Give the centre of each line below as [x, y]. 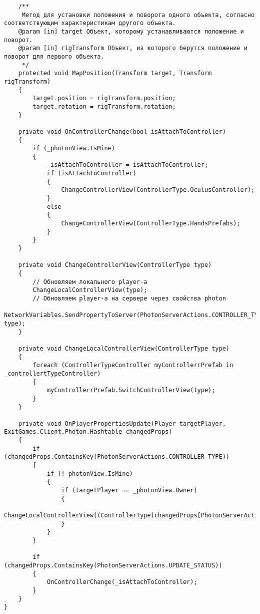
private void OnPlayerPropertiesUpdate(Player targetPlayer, [122, 423]
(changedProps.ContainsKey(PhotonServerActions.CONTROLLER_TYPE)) [117, 457]
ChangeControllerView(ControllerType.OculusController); [158, 190]
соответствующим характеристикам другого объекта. [90, 23]
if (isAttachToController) [91, 174]
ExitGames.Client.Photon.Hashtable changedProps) [88, 432]
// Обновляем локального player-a [90, 282]
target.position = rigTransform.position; [104, 98]
